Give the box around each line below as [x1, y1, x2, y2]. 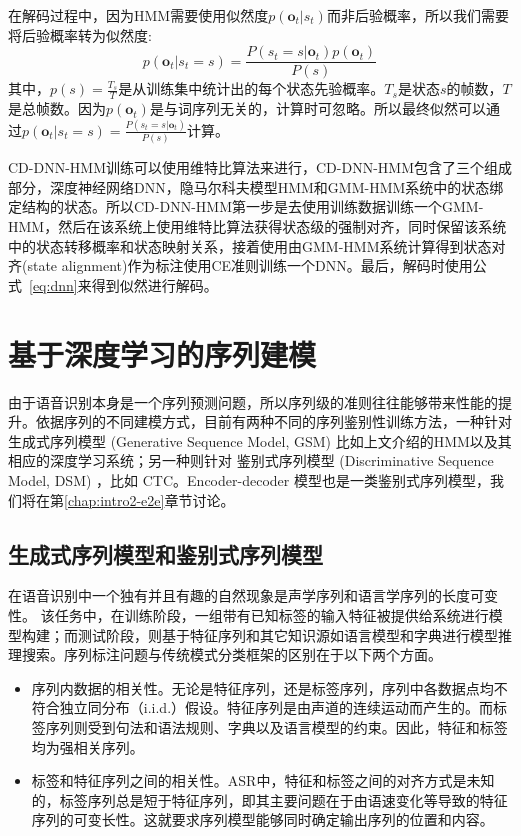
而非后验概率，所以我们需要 [326, 5, 509, 25]
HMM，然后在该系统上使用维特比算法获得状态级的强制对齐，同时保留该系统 [8, 216, 507, 237]
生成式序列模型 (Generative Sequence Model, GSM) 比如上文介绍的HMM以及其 [8, 430, 512, 451]
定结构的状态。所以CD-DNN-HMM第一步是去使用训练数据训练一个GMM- [8, 196, 484, 217]
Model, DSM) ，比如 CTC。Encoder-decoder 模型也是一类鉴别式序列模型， [8, 469, 490, 490]
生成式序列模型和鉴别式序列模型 [8, 538, 323, 569]
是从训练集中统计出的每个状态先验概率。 [118, 78, 385, 99]
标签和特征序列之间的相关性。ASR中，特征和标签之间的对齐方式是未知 [31, 770, 495, 791]
